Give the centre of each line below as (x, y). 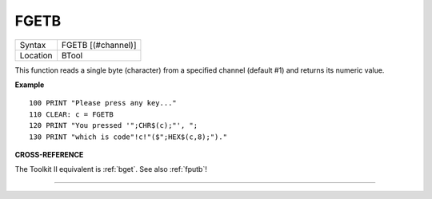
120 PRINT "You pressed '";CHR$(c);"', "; (114, 125)
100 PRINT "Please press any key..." (103, 103)
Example (30, 85)
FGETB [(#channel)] (99, 45)
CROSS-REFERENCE (49, 154)
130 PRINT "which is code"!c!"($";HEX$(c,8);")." (128, 137)
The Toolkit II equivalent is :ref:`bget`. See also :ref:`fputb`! (111, 169)
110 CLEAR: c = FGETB (71, 114)
